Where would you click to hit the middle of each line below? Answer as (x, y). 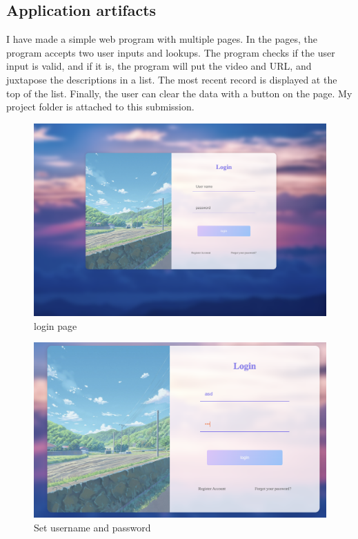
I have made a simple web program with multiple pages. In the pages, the (162, 39)
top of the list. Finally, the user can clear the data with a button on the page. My (179, 93)
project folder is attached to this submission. (100, 107)
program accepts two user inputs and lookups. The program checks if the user (171, 52)
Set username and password (92, 527)
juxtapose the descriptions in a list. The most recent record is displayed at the (172, 79)
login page (56, 325)
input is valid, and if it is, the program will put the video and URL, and (159, 66)
